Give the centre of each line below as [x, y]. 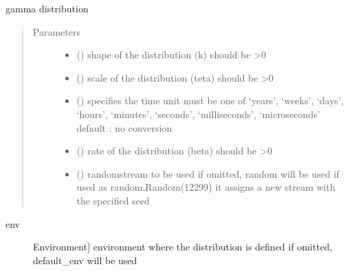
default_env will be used [85, 260]
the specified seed [113, 200]
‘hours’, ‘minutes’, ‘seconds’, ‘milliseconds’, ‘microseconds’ [198, 114]
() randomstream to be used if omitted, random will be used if [208, 173]
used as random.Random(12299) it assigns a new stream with [206, 187]
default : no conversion [124, 127]
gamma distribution [47, 8]
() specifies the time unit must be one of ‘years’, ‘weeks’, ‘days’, [210, 101]
